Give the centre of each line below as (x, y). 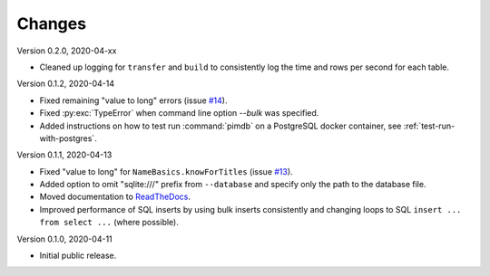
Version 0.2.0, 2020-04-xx (67, 51)
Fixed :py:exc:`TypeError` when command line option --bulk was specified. (179, 113)
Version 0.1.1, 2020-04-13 (64, 155)
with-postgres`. (68, 138)
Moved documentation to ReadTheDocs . (115, 197)
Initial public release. (78, 256)
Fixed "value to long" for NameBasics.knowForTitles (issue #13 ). (167, 171)
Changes (51, 24)
